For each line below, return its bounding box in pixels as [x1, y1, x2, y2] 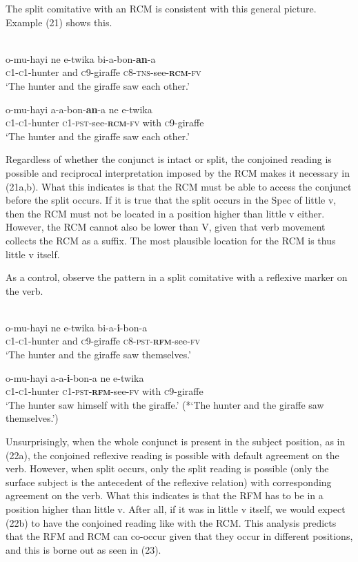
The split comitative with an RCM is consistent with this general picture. [6, 1, 317, 15]
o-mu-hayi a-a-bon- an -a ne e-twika [6, 101, 152, 116]
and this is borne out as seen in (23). [6, 542, 161, 556]
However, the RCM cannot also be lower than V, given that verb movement [6, 220, 326, 234]
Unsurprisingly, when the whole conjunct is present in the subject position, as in [6, 434, 346, 449]
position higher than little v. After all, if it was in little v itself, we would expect [6, 502, 346, 516]
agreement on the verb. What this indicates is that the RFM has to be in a [6, 488, 324, 503]
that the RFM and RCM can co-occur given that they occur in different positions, [6, 529, 353, 543]
